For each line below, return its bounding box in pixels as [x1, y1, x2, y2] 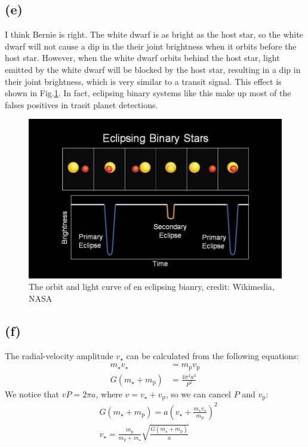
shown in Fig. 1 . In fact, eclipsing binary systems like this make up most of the [5, 87, 291, 99]
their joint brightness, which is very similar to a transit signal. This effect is [5, 75, 282, 87]
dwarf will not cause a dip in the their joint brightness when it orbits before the [5, 39, 297, 52]
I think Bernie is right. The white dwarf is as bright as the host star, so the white [5, 28, 303, 41]
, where [96, 387, 122, 400]
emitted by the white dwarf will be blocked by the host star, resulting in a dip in [5, 63, 301, 75]
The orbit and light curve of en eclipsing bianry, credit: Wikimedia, [29, 280, 275, 293]
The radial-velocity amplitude [5, 349, 113, 362]
